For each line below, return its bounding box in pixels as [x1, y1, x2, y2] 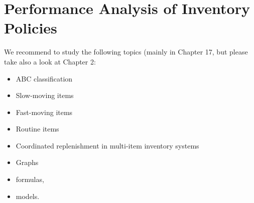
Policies [4, 17, 57, 38]
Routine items [16, 123, 59, 134]
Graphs [16, 157, 39, 167]
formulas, [16, 174, 44, 184]
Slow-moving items [16, 90, 74, 100]
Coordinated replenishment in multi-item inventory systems [16, 140, 199, 150]
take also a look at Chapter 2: [4, 56, 96, 66]
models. [16, 190, 40, 201]
